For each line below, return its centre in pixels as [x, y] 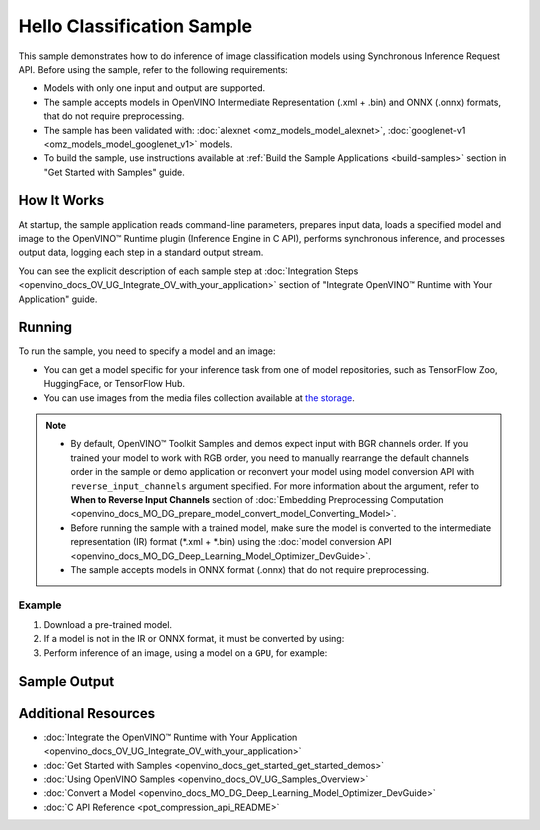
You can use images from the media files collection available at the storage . [199, 397]
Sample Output [66, 681]
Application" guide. [58, 299]
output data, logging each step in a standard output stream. [141, 252]
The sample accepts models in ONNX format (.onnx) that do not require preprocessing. [250, 569]
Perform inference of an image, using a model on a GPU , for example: [185, 652]
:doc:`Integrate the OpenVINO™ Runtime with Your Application [170, 737]
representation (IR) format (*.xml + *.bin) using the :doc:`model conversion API [231, 542]
